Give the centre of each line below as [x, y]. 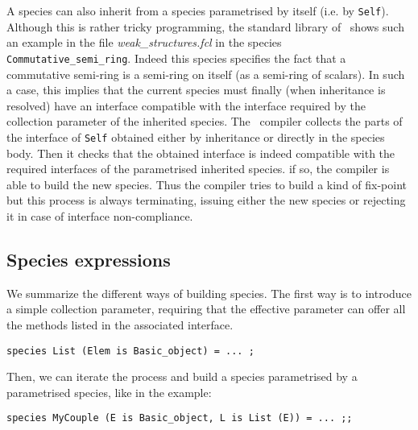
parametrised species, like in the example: [109, 392]
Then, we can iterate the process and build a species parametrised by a [182, 376]
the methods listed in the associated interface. [120, 324]
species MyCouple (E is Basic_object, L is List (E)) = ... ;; [180, 418]
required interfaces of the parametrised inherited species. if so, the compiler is [198, 169]
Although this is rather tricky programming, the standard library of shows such [205, 26]
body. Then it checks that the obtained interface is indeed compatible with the [201, 153]
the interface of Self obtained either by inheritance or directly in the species [196, 136]
